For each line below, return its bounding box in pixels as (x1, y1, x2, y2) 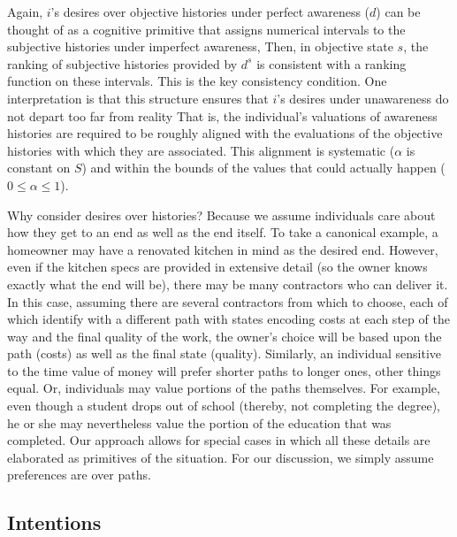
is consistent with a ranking (256, 54, 407, 73)
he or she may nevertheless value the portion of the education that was (7, 413, 392, 432)
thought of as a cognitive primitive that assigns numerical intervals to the (7, 19, 406, 38)
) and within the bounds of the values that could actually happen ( (81, 158, 446, 177)
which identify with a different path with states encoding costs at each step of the (7, 310, 450, 328)
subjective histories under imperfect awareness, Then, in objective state (7, 37, 393, 56)
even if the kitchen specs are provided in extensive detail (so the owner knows (7, 257, 428, 276)
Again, (7, 3, 43, 20)
